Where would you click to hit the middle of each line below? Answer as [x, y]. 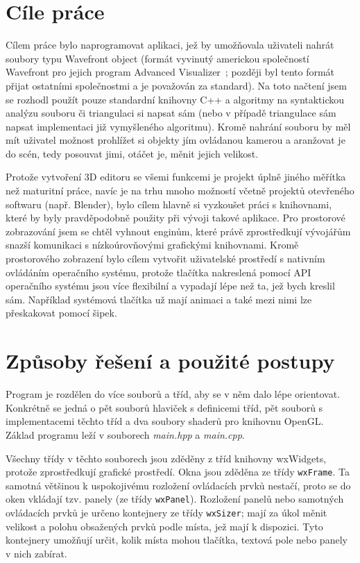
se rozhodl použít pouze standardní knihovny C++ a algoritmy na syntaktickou [175, 99]
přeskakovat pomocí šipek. [61, 313]
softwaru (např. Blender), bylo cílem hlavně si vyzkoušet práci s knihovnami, [169, 204]
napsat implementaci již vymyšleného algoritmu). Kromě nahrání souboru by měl [178, 126]
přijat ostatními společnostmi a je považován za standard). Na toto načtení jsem [177, 85]
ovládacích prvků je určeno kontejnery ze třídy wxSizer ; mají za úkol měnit [166, 512]
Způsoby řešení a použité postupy [170, 361]
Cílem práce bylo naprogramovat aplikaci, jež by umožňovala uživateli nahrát [170, 45]
